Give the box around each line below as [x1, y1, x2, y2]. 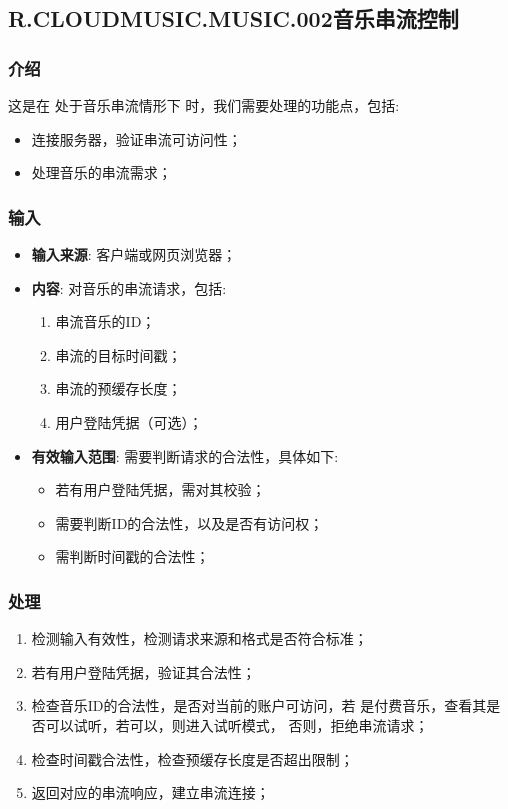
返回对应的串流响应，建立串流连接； [31, 782, 270, 803]
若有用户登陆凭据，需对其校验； [55, 479, 266, 500]
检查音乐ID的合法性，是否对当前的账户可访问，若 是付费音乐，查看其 [31, 695, 487, 716]
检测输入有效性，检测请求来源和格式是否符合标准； [31, 628, 368, 649]
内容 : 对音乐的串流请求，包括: [31, 277, 227, 298]
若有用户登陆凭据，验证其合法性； [31, 661, 256, 682]
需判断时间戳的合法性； [55, 546, 210, 567]
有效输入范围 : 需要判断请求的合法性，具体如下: [31, 445, 339, 466]
